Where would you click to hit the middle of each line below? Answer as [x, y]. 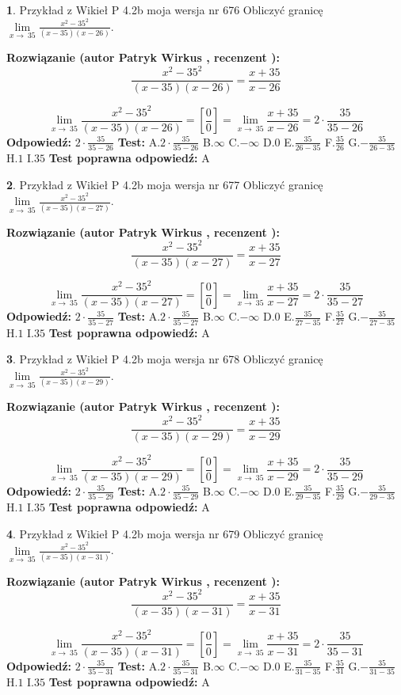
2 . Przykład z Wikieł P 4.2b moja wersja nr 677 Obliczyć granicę [165, 184]
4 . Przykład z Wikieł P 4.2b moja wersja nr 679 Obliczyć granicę [165, 533]
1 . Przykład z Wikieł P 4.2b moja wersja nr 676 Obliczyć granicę [165, 9]
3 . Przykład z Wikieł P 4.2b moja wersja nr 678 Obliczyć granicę [165, 359]
